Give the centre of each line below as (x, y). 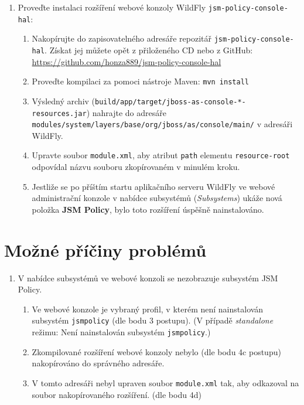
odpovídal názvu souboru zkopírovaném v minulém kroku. (136, 167)
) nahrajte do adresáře (126, 112)
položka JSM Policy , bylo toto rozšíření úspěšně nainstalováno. (148, 209)
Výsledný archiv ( (64, 101)
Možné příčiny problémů (105, 249)
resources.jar (59, 113)
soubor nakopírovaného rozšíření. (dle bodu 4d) (117, 394)
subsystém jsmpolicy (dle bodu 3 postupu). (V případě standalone (153, 320)
